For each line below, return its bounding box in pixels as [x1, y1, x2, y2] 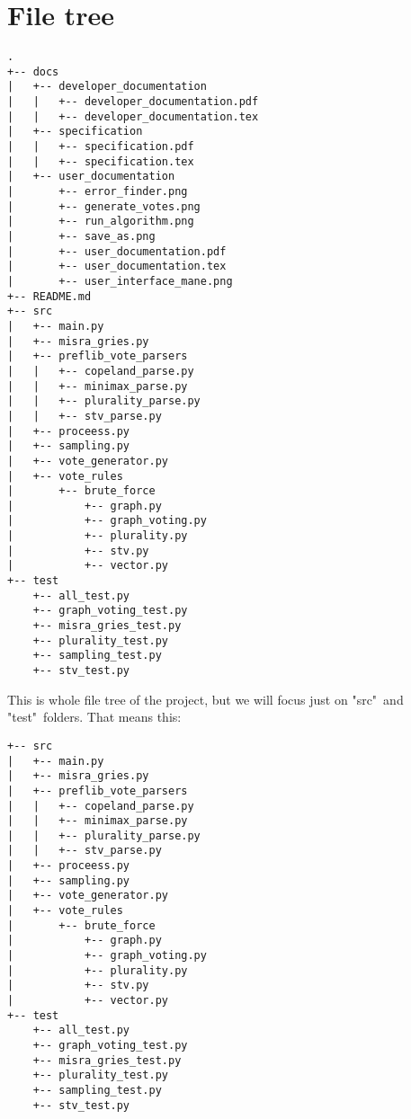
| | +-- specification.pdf [7, 140, 194, 154]
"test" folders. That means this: [7, 707, 182, 726]
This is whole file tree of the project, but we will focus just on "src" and [7, 689, 404, 708]
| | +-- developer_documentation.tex [7, 110, 259, 123]
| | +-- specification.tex [7, 155, 194, 168]
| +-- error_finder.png [7, 185, 188, 199]
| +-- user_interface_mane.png [7, 274, 233, 288]
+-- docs [7, 65, 59, 78]
